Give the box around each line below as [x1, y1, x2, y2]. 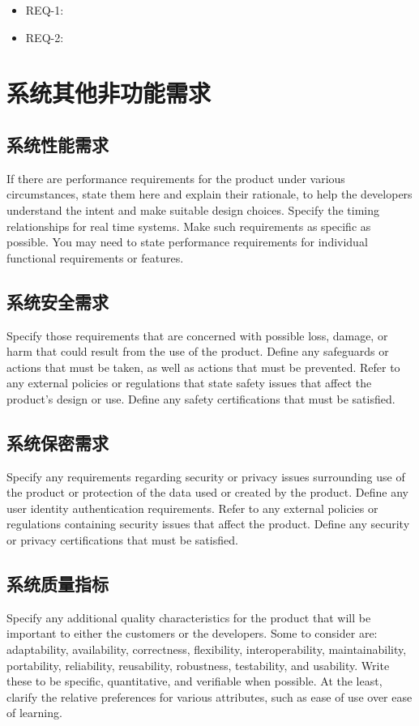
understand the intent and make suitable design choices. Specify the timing [6, 201, 380, 218]
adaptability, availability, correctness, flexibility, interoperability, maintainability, [6, 641, 407, 658]
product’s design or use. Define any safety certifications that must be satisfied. [6, 390, 395, 407]
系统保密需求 [6, 429, 109, 455]
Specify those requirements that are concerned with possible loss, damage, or [6, 327, 388, 344]
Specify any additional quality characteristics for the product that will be [6, 609, 371, 626]
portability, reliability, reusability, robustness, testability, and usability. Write [6, 656, 390, 673]
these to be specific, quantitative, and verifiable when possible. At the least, [6, 673, 383, 690]
